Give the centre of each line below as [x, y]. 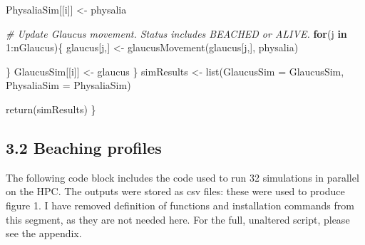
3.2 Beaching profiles [84, 147]
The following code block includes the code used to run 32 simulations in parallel [182, 177]
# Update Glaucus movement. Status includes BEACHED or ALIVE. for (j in [176, 33]
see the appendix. [44, 233]
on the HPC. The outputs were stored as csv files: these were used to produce [175, 191]
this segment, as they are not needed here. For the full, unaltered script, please [178, 219]
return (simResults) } [51, 109]
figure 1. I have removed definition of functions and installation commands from [180, 205]
